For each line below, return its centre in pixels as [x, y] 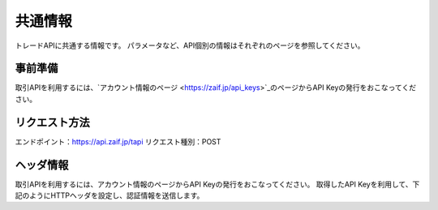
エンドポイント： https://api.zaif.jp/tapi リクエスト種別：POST [118, 141]
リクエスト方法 [52, 122]
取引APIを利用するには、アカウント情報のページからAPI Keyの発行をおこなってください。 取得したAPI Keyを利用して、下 [217, 184]
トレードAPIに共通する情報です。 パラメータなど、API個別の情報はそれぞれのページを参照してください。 [190, 45]
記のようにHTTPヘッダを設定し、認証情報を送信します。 [109, 195]
